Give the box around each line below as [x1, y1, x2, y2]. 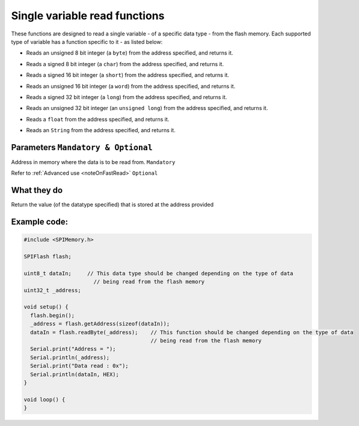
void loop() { [23, 396, 66, 403]
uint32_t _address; [23, 287, 81, 294]
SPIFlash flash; [23, 253, 72, 260]
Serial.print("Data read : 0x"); [30, 362, 129, 370]
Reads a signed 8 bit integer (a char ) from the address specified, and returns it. [26, 60, 224, 67]
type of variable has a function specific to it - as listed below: [11, 38, 163, 45]
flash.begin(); [30, 312, 75, 318]
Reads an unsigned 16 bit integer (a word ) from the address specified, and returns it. [26, 82, 236, 90]
